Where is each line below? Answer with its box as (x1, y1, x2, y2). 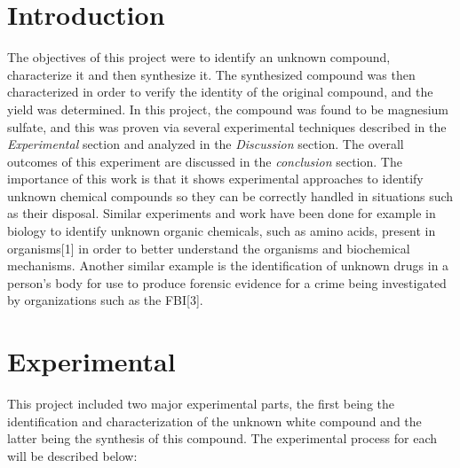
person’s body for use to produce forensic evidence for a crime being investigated (7, 273, 447, 292)
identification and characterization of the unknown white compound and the (7, 411, 422, 430)
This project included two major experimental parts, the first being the (7, 394, 395, 413)
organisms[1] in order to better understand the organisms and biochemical (7, 238, 410, 257)
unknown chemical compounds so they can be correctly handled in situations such (7, 186, 454, 205)
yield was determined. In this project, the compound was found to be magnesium (7, 99, 448, 118)
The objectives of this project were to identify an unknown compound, (7, 48, 391, 66)
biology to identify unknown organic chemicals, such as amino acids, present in (7, 222, 436, 240)
